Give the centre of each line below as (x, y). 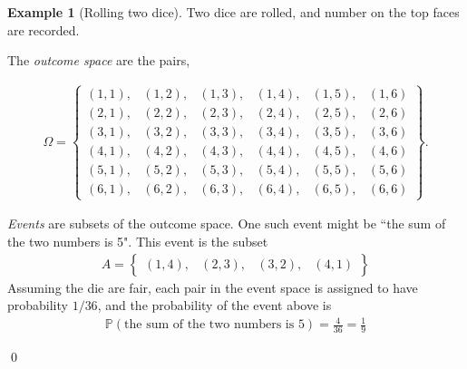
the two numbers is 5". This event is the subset (138, 242)
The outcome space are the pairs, (99, 60)
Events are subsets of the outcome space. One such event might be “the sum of (227, 223)
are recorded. (44, 29)
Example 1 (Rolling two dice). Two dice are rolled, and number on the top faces (233, 12)
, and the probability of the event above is (214, 305)
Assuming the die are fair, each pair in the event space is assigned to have (213, 287)
